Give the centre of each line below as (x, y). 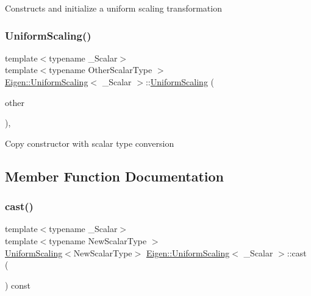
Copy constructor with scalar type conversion (90, 143)
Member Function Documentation (115, 176)
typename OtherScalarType (101, 70)
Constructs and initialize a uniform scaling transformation (113, 8)
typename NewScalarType (98, 240)
